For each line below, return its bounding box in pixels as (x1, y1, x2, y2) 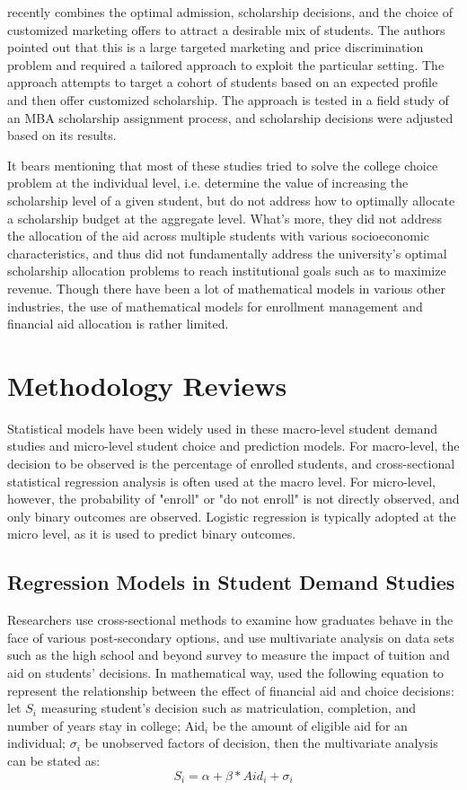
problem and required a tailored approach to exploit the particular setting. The (7, 55, 445, 74)
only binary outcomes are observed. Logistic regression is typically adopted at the (7, 506, 456, 525)
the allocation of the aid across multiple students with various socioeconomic (7, 226, 429, 245)
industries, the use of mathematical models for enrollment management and (7, 296, 423, 315)
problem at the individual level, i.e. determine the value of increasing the (7, 173, 409, 192)
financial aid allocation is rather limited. (7, 314, 229, 333)
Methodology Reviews (7, 366, 287, 403)
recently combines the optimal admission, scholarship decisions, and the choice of (7, 3, 454, 21)
